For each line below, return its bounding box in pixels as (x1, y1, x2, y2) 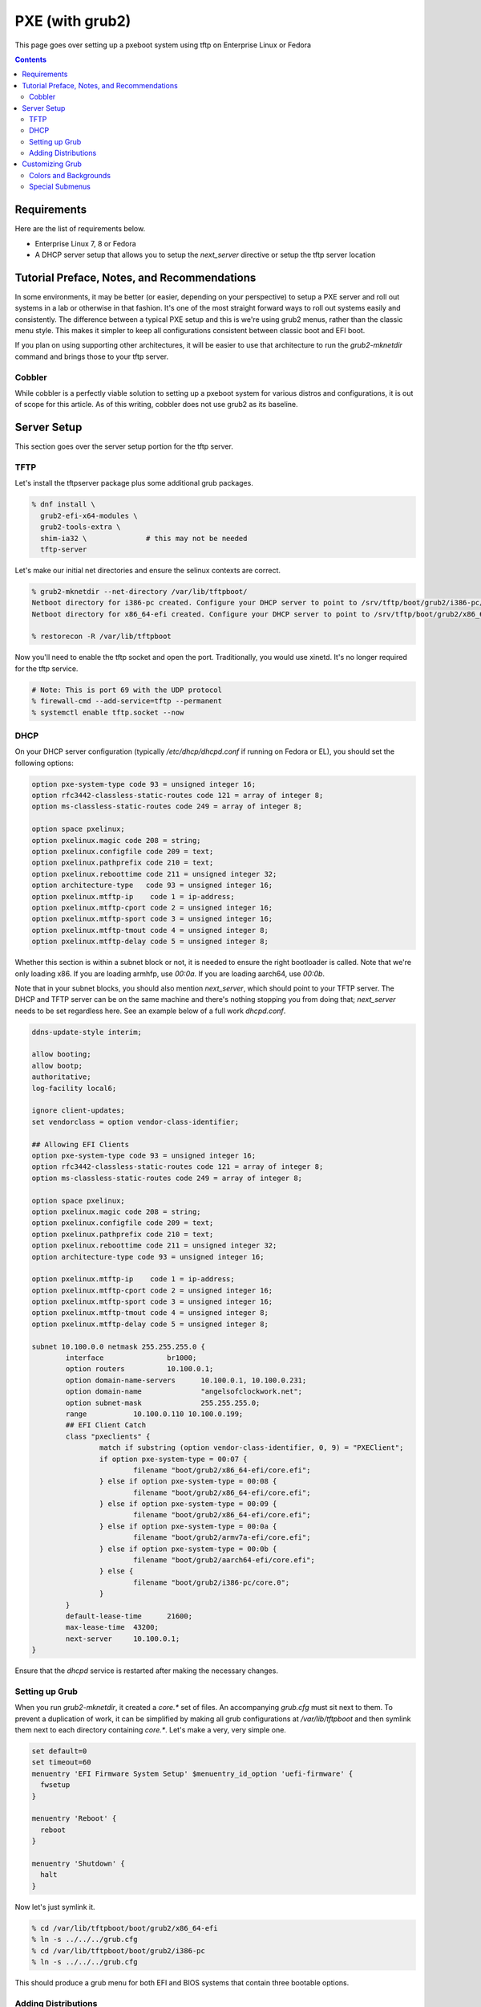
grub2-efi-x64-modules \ (40, 511, 138, 520)
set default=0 (31, 1747, 87, 1756)
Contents (14, 55, 47, 64)
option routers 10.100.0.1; (65, 1365, 214, 1374)
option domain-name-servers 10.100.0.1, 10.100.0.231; (65, 1375, 307, 1385)
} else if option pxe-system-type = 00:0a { (99, 1521, 277, 1531)
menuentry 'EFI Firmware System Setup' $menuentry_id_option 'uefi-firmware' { (31, 1769, 354, 1778)
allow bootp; (31, 1060, 83, 1070)
